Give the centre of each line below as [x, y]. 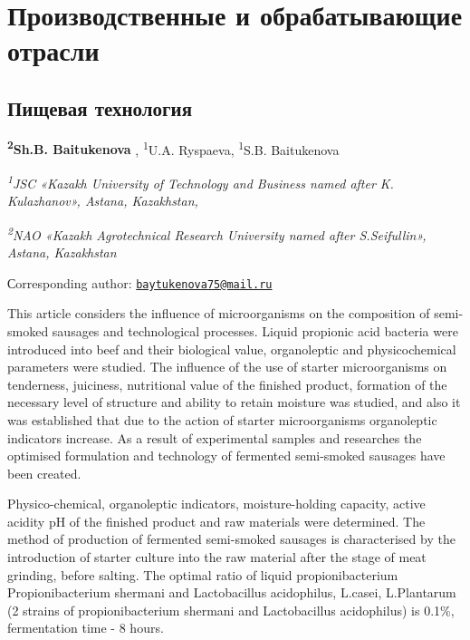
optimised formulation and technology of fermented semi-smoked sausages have [226, 456]
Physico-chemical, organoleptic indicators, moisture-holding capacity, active [216, 504]
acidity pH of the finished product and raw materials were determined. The [216, 521]
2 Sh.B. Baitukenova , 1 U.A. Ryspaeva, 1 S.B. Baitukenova [173, 148]
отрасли [53, 50]
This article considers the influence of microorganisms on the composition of [219, 313]
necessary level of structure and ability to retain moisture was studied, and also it [234, 402]
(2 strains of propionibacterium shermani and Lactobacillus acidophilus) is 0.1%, [231, 610]
